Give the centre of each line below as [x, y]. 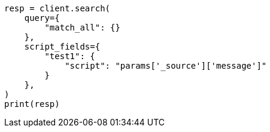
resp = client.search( [57, 8]
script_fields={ [62, 47]
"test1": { [70, 56]
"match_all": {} [82, 27]
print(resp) [32, 104]
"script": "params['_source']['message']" [166, 66]
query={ [42, 18]
